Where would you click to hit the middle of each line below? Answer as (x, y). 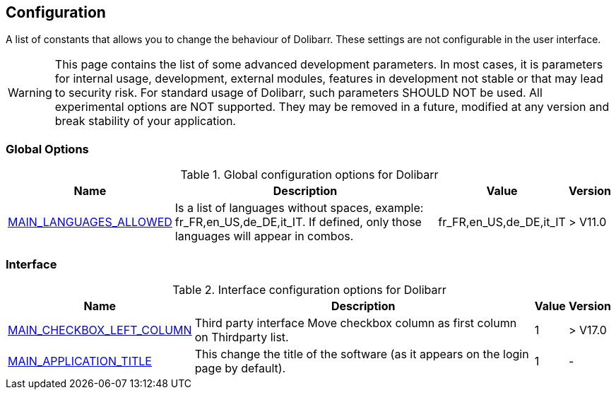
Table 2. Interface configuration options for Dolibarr (309, 289)
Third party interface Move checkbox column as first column (356, 323)
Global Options (47, 149)
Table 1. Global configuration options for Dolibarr (309, 175)
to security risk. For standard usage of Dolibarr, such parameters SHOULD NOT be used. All (298, 93)
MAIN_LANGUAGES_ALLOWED (90, 222)
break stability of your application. (145, 121)
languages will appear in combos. (264, 236)
